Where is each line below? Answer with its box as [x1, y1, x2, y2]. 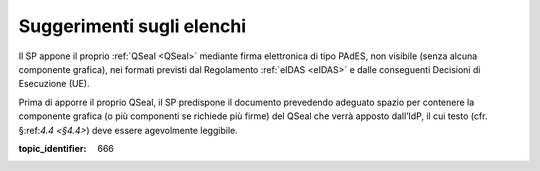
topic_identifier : [18, 142, 87, 154]
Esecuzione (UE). [18, 78, 90, 90]
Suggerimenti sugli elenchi [18, 15, 247, 37]
